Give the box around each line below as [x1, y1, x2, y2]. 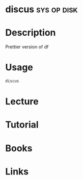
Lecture [5, 96, 39, 108]
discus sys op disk [5, 4, 78, 15]
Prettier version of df [5, 44, 49, 50]
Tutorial [5, 119, 39, 131]
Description [5, 27, 56, 39]
